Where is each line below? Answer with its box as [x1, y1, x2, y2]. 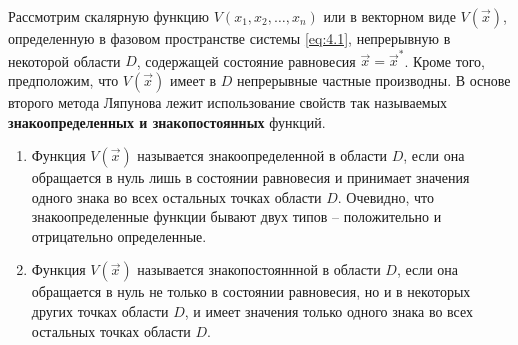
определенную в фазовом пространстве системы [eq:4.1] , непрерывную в [8, 28, 451, 48]
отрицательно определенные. [31, 225, 207, 246]
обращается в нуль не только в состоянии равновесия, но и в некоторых [31, 281, 471, 302]
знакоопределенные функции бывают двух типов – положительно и [31, 206, 442, 227]
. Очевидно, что [337, 186, 434, 207]
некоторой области [8, 50, 121, 71]
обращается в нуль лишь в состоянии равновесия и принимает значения [31, 167, 470, 188]
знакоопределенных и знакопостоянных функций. [8, 111, 326, 132]
